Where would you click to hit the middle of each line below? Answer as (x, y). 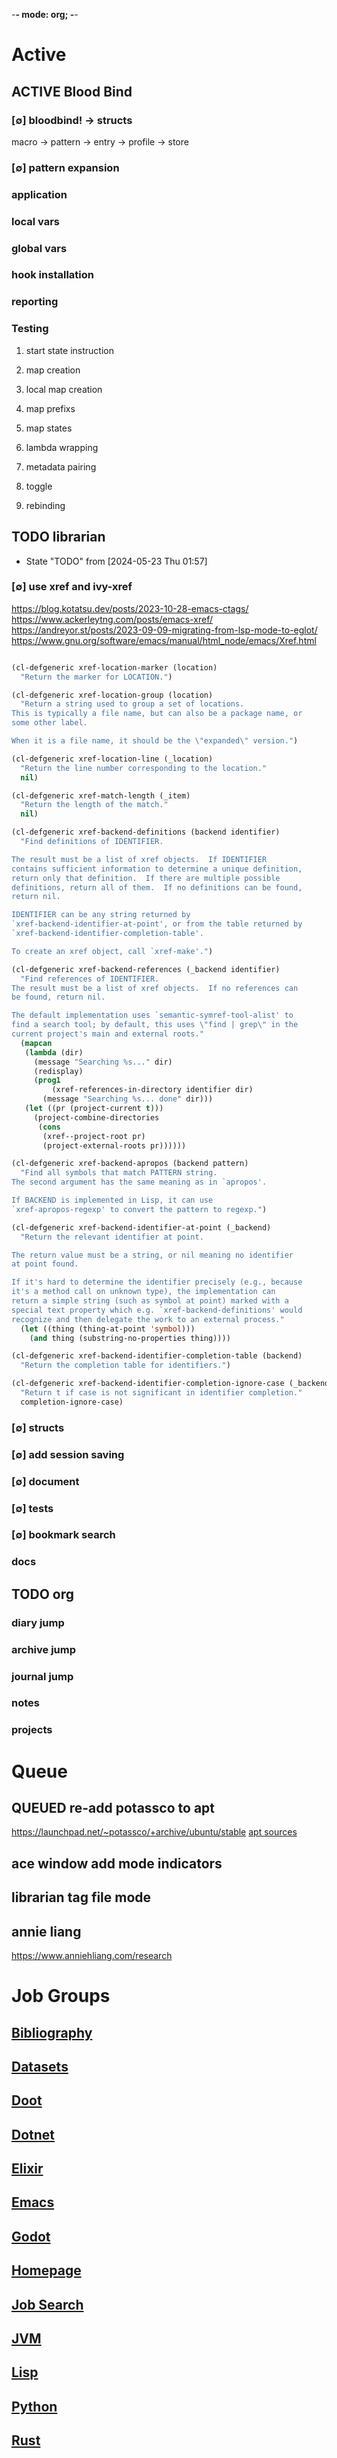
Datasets (40, 2066)
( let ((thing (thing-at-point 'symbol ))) (108, 1329)
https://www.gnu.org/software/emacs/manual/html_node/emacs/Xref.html (164, 640)
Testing (30, 329)
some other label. (49, 723)
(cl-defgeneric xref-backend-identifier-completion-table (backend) (157, 1356)
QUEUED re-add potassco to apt (113, 1807)
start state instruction (69, 350)
